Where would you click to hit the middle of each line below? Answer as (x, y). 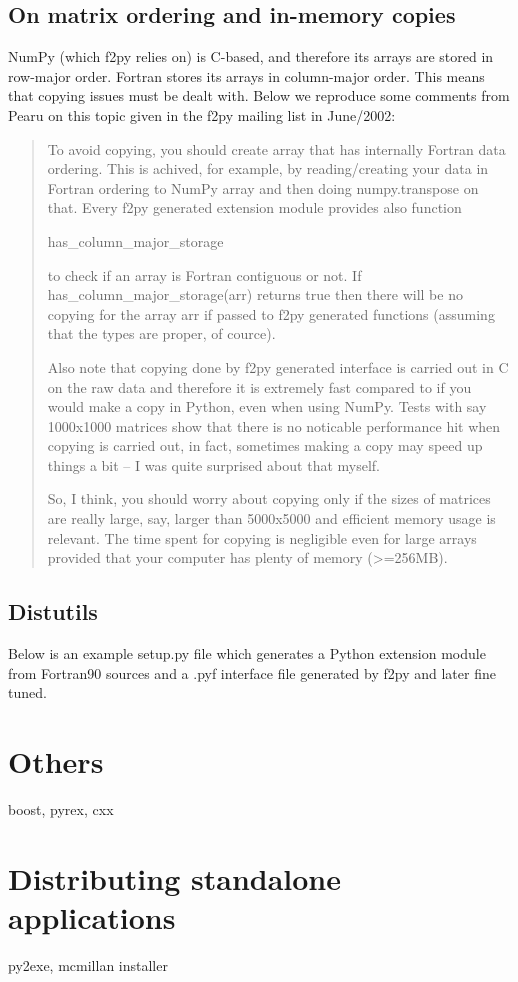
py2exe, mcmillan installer (88, 964)
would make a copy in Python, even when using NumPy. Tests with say (267, 406)
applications (92, 916)
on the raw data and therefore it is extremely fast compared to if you (259, 386)
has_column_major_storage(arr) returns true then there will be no (255, 294)
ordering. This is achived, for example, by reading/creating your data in (268, 168)
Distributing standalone (175, 877)
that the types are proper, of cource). (161, 333)
